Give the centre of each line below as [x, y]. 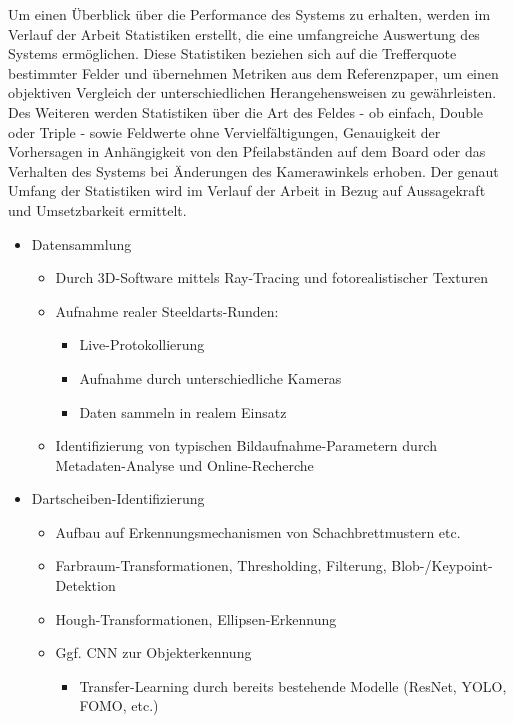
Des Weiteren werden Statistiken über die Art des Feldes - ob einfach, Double [246, 111]
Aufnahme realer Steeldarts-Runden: [167, 310]
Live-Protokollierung [142, 344]
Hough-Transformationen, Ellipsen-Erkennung [196, 618]
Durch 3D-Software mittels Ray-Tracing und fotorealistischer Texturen [271, 277]
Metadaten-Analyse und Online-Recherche [184, 464]
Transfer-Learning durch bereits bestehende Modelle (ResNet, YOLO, [293, 685]
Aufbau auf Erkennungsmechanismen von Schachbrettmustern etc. [258, 531]
